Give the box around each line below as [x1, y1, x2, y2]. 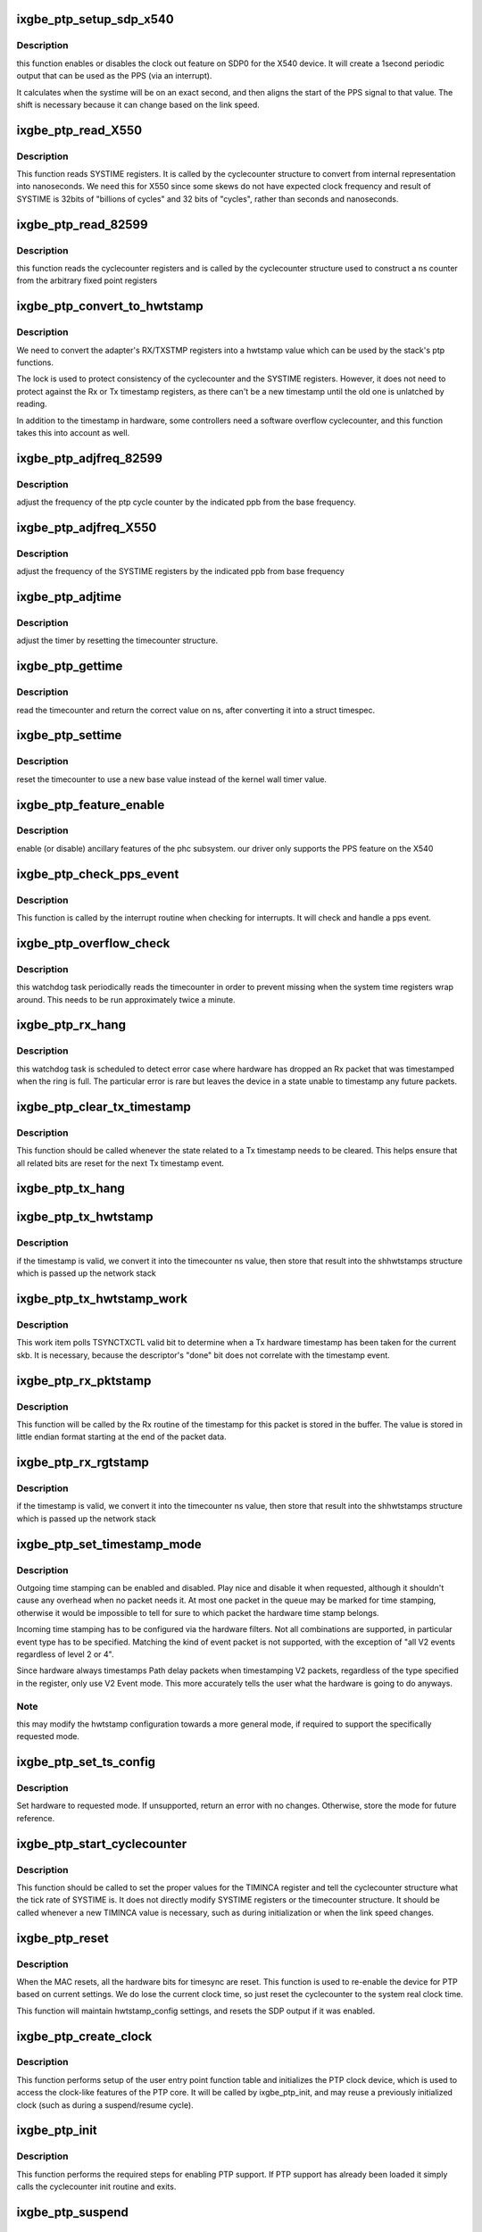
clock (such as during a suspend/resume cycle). [16, 2099, 194, 2111]
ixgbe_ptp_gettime [16, 659, 123, 674]
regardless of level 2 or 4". [16, 1648, 114, 1660]
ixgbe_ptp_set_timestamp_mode [16, 1537, 202, 1552]
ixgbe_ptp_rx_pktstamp [16, 1373, 152, 1388]
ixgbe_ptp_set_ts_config [16, 1754, 156, 1770]
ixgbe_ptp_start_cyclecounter [16, 1836, 187, 1852]
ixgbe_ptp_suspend [16, 2205, 129, 2220]
